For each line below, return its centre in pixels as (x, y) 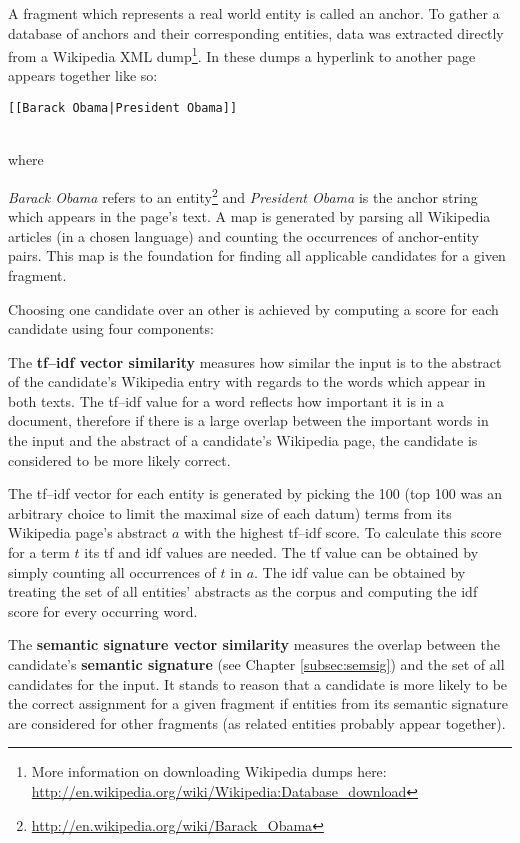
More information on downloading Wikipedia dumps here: (209, 771)
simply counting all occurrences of (112, 571)
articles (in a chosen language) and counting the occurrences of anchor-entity (243, 235)
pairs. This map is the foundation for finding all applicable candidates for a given (257, 255)
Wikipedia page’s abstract (88, 532)
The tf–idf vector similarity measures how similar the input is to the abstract (255, 361)
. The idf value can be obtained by (360, 571)
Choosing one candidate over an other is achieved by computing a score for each (253, 308)
